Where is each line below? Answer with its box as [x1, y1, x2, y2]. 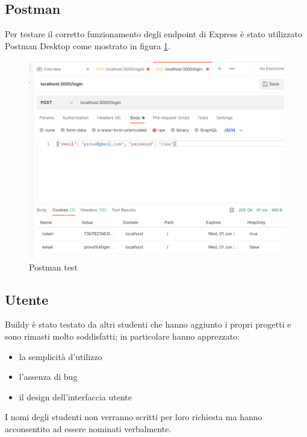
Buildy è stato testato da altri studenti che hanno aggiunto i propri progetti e [5, 318, 291, 331]
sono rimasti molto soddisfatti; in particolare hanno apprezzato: [5, 329, 240, 342]
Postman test [29, 260, 78, 273]
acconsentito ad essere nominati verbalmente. [5, 422, 172, 435]
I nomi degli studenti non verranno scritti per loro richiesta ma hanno [5, 411, 262, 423]
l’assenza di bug [19, 370, 78, 383]
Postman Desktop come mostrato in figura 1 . [5, 39, 170, 52]
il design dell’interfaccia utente [19, 390, 132, 403]
